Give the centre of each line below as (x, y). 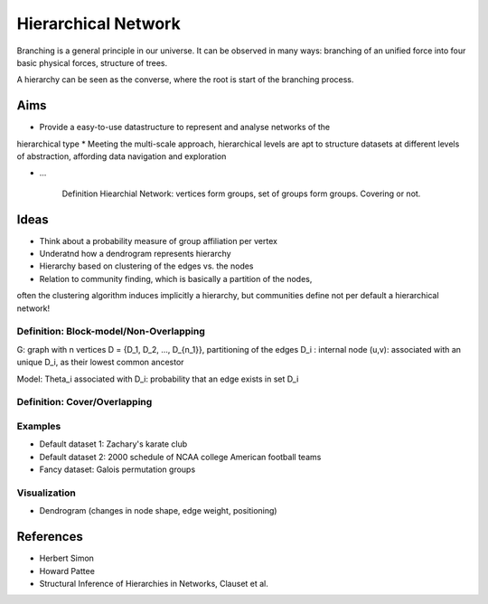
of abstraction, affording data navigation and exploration (122, 156)
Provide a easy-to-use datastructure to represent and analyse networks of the (185, 127)
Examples (39, 426)
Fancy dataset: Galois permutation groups (117, 469)
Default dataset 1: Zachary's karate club (113, 444)
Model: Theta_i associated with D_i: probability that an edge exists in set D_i (158, 379)
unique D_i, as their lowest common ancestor (100, 363)
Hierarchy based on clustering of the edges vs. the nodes (146, 266)
